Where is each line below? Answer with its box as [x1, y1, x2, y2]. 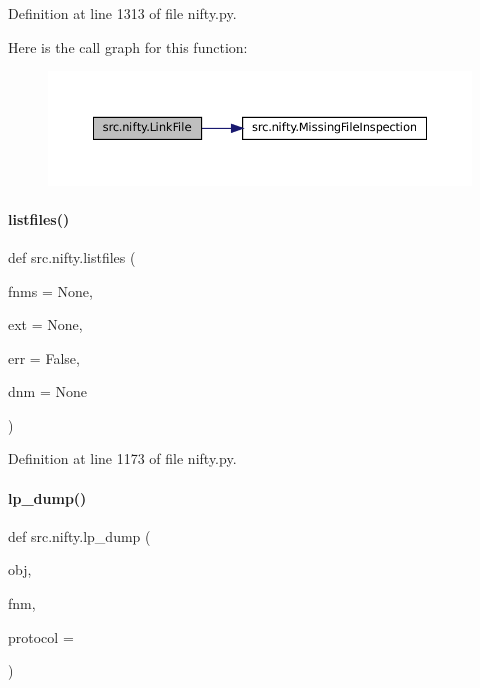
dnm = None [8, 381, 87, 402]
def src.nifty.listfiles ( [8, 246, 136, 267]
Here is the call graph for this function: [8, 36, 248, 57]
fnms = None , [8, 280, 93, 301]
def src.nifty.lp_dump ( [8, 525, 151, 546]
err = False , [8, 347, 80, 368]
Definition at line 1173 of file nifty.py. [8, 448, 237, 469]
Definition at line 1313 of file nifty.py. [8, 3, 237, 23]
